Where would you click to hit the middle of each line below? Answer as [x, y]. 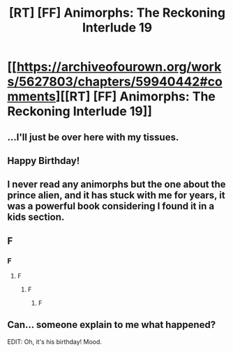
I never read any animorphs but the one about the [116, 185]
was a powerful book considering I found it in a [111, 206]
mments [31, 97]
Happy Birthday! [44, 161]
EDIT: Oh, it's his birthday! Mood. [55, 341]
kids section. [36, 217]
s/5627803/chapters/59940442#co [115, 82]
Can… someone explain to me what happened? [112, 325]
